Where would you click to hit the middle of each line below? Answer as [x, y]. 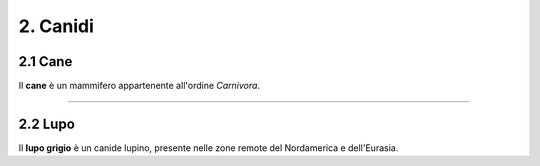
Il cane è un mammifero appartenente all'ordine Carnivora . [139, 86]
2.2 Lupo [46, 123]
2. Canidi [56, 26]
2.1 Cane [45, 61]
